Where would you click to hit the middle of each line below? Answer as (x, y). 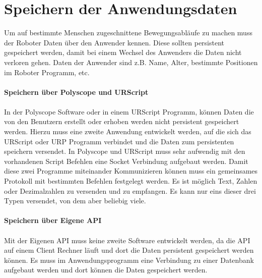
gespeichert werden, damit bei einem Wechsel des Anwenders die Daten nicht (123, 52)
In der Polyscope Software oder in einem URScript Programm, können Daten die (129, 111)
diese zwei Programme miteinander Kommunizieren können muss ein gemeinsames (131, 171)
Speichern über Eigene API (53, 220)
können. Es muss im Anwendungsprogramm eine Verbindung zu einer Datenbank (129, 260)
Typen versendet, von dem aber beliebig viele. (75, 201)
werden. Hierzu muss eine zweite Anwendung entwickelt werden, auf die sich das (128, 131)
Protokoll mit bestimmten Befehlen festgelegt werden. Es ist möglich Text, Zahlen (131, 181)
